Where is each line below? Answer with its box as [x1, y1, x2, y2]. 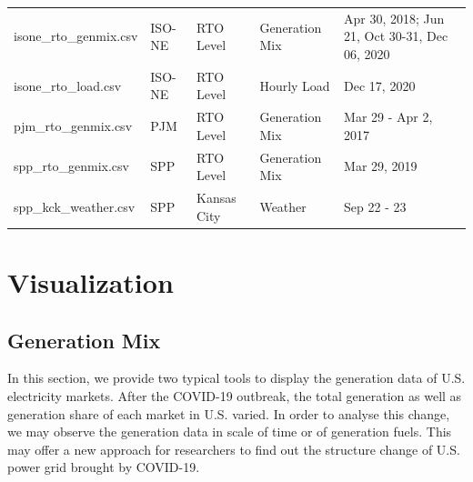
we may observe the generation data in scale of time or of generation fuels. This [7, 422, 452, 441]
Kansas [196, 188, 236, 207]
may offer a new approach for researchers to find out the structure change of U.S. [7, 439, 460, 458]
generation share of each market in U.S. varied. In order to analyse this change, [7, 404, 450, 423]
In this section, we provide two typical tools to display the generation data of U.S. [7, 368, 466, 387]
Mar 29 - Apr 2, [344, 107, 433, 126]
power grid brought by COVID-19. [7, 457, 200, 477]
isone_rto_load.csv [14, 75, 122, 95]
